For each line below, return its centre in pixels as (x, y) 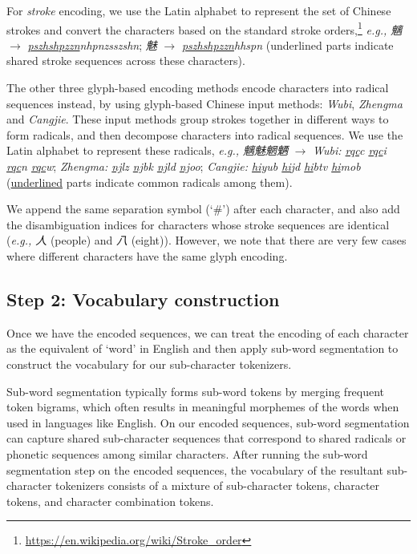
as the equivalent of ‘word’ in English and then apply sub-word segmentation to (202, 348)
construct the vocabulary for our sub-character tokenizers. (149, 364)
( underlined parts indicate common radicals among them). (150, 182)
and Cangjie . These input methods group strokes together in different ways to (198, 119)
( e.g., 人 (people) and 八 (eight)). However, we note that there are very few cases (206, 240)
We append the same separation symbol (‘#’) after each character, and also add (203, 209)
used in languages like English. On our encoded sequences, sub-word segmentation (208, 422)
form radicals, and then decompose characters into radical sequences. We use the (205, 134)
